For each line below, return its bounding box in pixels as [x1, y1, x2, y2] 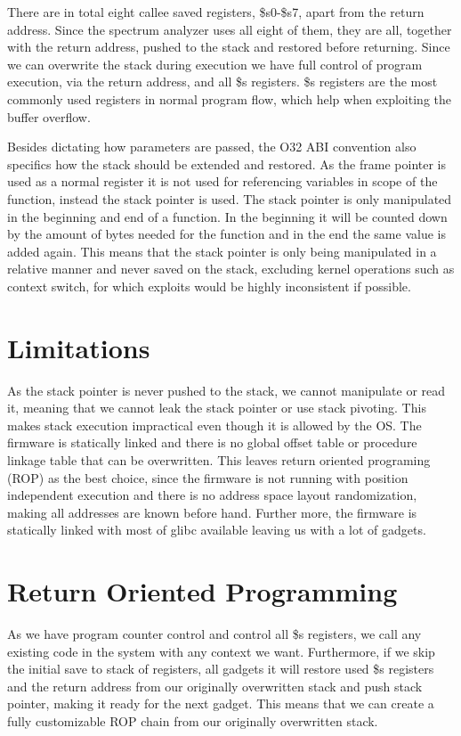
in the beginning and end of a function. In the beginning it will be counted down [7, 207, 448, 225]
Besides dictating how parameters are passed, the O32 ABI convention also [7, 137, 417, 156]
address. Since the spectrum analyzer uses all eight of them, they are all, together [7, 20, 452, 38]
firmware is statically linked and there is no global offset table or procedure [7, 433, 417, 452]
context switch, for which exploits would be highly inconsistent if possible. [7, 276, 411, 295]
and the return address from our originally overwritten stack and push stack [7, 676, 423, 695]
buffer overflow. [7, 107, 91, 126]
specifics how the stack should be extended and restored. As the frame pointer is [7, 154, 446, 173]
